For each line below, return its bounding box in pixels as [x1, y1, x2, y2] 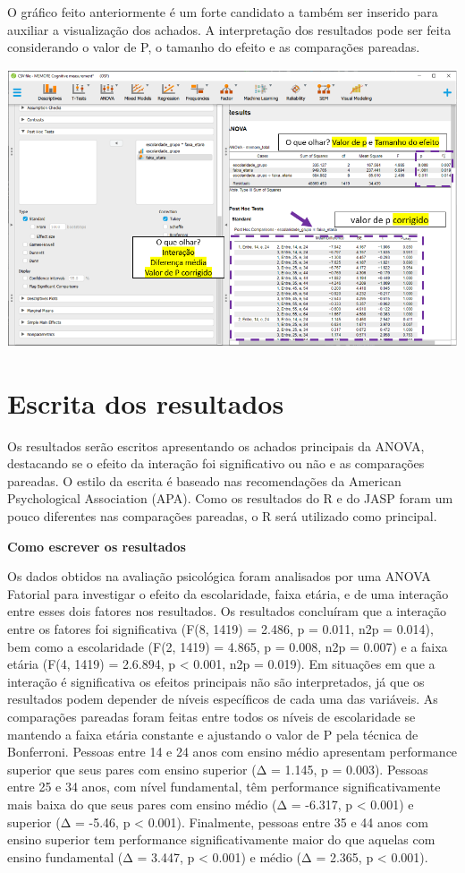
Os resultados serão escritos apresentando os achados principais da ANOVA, [7, 436, 425, 455]
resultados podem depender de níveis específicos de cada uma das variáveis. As [7, 689, 438, 708]
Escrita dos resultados [7, 384, 284, 421]
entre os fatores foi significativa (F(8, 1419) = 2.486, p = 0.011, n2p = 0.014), [7, 620, 434, 638]
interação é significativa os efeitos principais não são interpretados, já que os [7, 672, 425, 690]
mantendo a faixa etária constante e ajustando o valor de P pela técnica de [7, 724, 418, 743]
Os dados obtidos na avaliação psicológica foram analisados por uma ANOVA [7, 567, 431, 586]
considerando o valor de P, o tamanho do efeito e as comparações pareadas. [7, 38, 420, 56]
